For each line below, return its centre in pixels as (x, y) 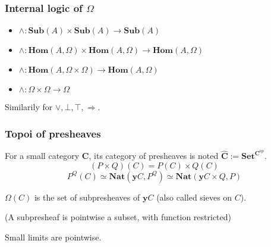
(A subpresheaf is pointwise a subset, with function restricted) (118, 217)
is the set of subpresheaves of (87, 197)
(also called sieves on (194, 197)
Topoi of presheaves (53, 133)
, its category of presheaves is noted (154, 156)
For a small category (42, 156)
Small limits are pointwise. (53, 237)
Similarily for (29, 107)
